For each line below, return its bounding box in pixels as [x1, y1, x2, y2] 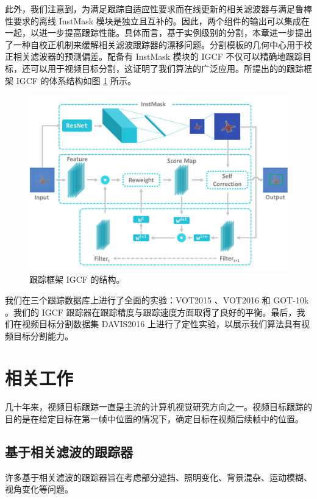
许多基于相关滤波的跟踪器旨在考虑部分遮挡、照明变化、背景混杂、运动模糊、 [5, 470, 312, 483]
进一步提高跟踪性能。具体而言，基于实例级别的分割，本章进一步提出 [38, 26, 312, 39]
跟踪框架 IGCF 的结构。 [29, 273, 125, 286]
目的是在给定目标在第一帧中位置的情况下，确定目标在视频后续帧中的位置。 [5, 412, 304, 425]
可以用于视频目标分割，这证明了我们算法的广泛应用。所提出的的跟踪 [30, 62, 304, 74]
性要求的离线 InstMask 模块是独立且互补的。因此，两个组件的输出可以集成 [5, 14, 301, 27]
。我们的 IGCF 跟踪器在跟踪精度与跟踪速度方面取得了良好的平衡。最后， [5, 305, 297, 318]
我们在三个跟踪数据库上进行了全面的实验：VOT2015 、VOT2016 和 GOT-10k [5, 293, 309, 306]
